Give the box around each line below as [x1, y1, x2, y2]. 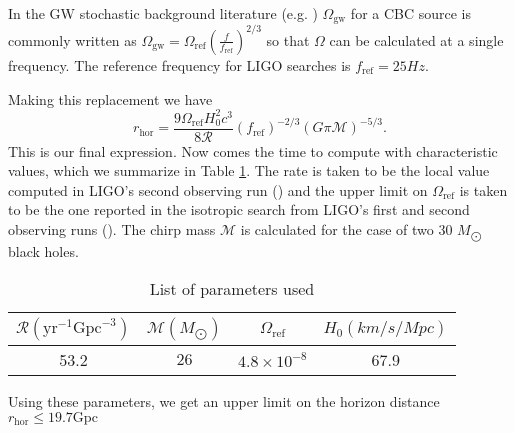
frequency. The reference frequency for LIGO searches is [8, 54, 351, 75]
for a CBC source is [350, 3, 472, 23]
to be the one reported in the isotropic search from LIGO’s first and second [8, 199, 470, 220]
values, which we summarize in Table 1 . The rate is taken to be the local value [8, 160, 490, 181]
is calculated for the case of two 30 [240, 219, 453, 240]
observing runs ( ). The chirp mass [8, 219, 216, 240]
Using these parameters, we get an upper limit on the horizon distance [8, 391, 440, 412]
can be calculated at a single [329, 29, 504, 50]
